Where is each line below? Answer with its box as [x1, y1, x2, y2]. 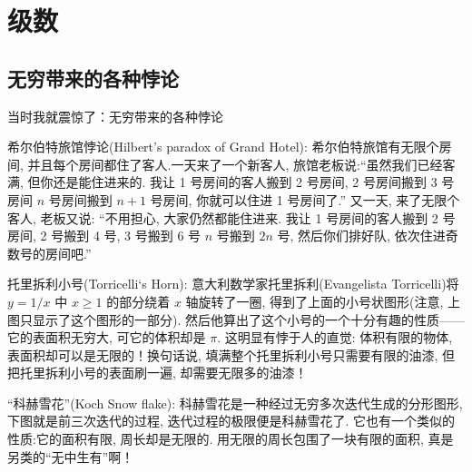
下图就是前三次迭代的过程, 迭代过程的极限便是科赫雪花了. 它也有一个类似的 [7, 411, 456, 430]
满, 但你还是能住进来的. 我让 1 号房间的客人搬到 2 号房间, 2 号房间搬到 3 [7, 172, 438, 192]
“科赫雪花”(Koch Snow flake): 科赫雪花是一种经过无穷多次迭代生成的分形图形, [7, 393, 463, 412]
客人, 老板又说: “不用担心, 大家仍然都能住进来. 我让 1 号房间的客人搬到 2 [7, 208, 438, 227]
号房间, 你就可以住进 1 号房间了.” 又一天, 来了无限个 [150, 190, 460, 209]
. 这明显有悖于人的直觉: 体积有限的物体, [217, 328, 453, 347]
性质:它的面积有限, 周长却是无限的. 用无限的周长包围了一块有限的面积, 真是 [7, 429, 454, 448]
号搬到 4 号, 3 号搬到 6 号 [51, 226, 202, 245]
